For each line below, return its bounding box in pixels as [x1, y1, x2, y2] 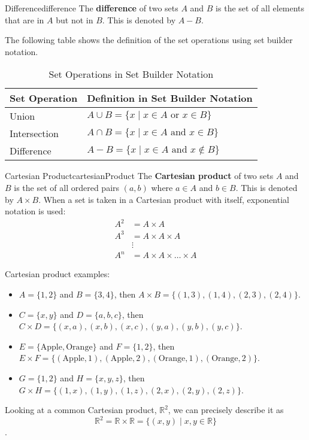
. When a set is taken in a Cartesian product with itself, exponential [38, 193, 289, 205]
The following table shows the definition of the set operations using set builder [5, 34, 293, 46]
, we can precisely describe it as [168, 403, 284, 416]
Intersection [10, 126, 59, 141]
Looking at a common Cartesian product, [5, 403, 157, 416]
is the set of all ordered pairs [14, 181, 120, 193]
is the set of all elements [216, 2, 305, 14]
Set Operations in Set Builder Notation [49, 67, 214, 81]
